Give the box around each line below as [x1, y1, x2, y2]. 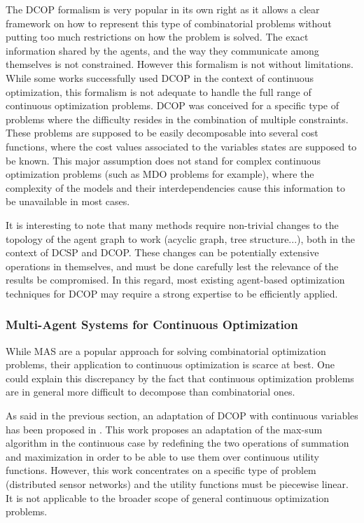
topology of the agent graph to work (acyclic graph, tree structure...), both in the [6, 231, 355, 246]
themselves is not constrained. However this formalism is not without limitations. [6, 57, 353, 71]
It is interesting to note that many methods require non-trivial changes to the [6, 217, 339, 232]
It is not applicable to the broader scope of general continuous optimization [6, 490, 329, 505]
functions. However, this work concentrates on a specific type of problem [6, 463, 316, 477]
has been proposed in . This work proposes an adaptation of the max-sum [6, 421, 323, 436]
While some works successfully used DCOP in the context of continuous [6, 70, 314, 85]
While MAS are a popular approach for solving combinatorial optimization [6, 343, 326, 358]
